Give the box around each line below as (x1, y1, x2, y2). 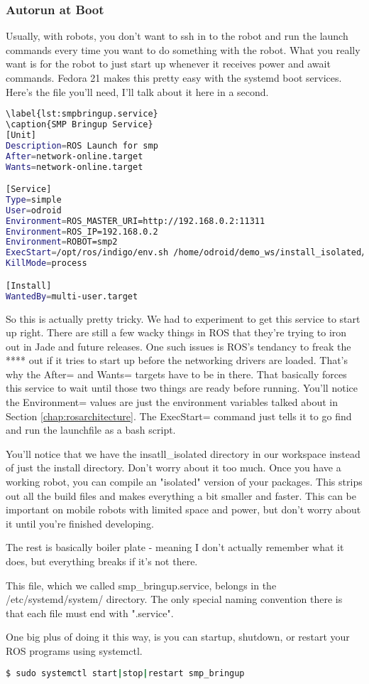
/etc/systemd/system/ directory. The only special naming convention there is (6, 592, 343, 606)
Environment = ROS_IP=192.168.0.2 (6, 226, 158, 237)
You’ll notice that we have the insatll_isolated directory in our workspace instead (6, 446, 360, 461)
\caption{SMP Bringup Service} (6, 119, 153, 130)
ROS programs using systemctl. (6, 643, 143, 658)
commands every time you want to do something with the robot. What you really (6, 42, 360, 57)
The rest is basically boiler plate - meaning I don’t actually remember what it (6, 540, 344, 555)
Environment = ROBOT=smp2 (6, 237, 118, 247)
